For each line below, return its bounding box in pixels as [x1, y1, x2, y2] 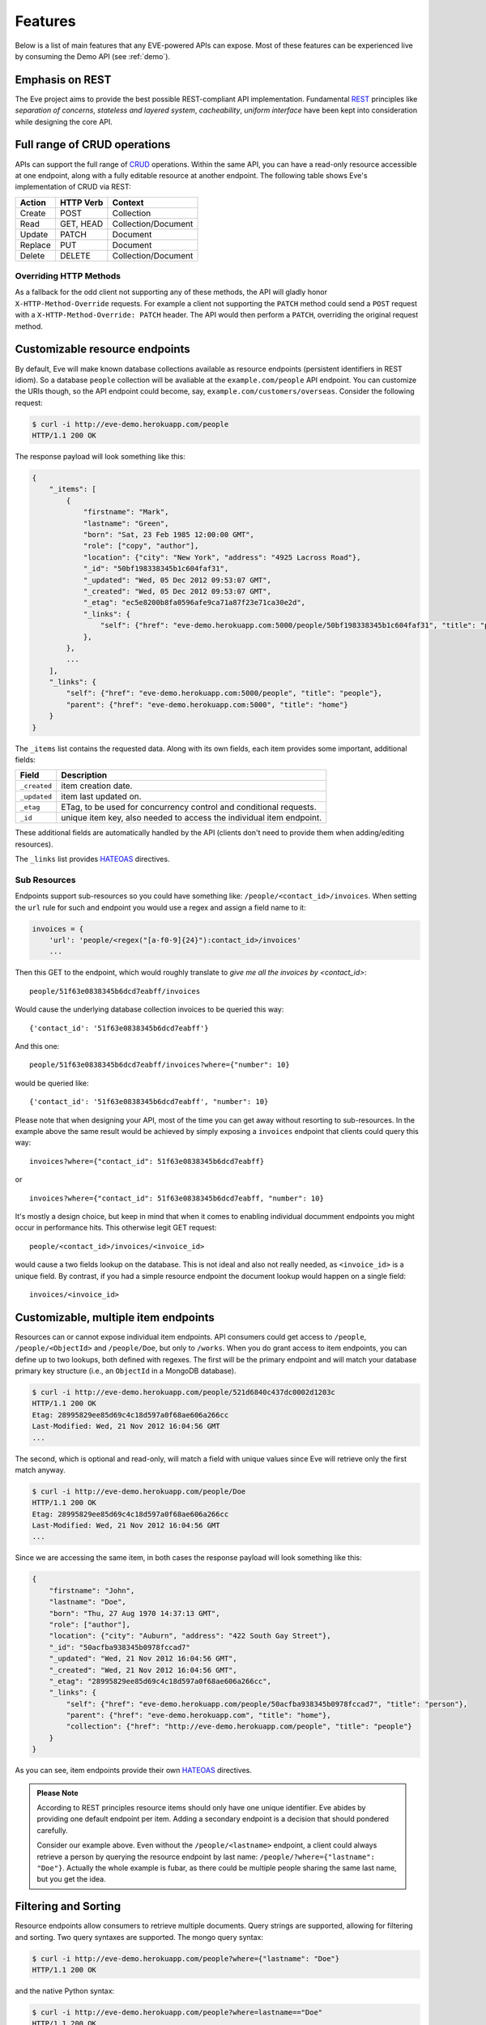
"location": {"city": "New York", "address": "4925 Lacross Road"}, [83, 552, 361, 562]
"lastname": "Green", [83, 518, 169, 528]
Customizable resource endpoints [15, 343, 190, 356]
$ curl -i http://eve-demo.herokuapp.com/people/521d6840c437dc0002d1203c [32, 1388, 336, 1396]
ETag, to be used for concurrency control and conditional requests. [61, 802, 317, 813]
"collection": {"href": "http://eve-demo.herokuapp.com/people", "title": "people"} [66, 1722, 412, 1731]
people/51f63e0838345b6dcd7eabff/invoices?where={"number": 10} [29, 1060, 291, 1069]
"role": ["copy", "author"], [83, 541, 199, 551]
